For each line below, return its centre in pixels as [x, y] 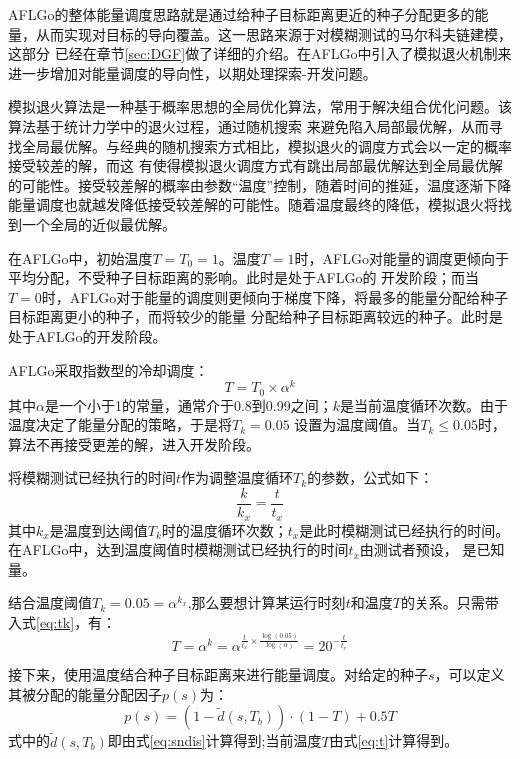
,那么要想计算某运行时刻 [266, 602]
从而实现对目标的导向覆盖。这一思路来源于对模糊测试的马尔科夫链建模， [273, 33]
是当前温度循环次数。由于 [424, 404]
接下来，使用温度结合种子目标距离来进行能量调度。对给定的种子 [218, 674]
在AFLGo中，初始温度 [80, 257]
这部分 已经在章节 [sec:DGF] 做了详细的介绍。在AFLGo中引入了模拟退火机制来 [260, 53]
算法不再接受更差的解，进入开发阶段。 [134, 443]
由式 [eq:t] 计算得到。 [394, 740]
